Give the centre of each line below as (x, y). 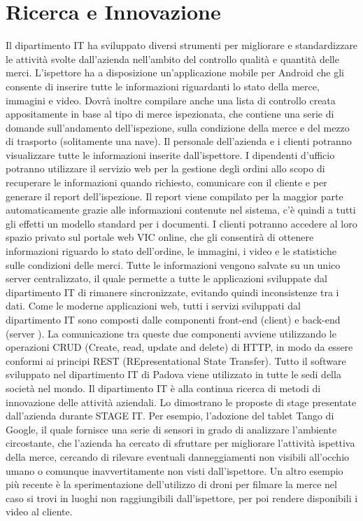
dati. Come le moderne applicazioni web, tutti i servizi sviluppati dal (153, 306)
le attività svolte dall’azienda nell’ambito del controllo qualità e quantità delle (172, 58)
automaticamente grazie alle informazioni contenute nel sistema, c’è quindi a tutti (181, 210)
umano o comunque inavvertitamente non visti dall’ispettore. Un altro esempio (175, 470)
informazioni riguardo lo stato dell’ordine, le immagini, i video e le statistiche (171, 251)
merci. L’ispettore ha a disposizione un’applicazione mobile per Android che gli (175, 72)
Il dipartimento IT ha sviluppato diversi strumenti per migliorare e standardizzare (182, 45)
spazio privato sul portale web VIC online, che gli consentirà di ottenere (160, 237)
